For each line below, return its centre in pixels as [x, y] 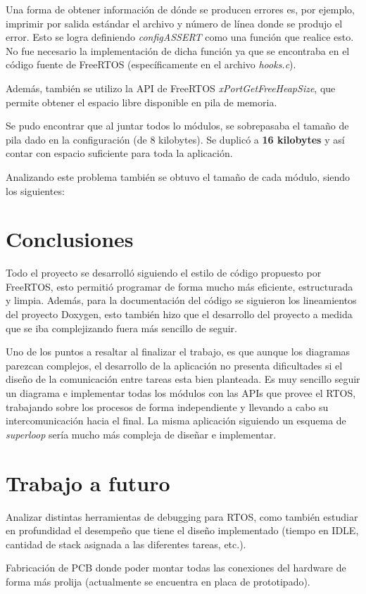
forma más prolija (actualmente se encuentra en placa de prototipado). [158, 581]
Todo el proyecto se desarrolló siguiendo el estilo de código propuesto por [164, 273]
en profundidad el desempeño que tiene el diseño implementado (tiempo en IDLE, [182, 530]
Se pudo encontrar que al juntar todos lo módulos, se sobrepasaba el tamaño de [177, 126]
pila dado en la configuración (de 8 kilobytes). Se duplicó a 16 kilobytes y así [175, 139]
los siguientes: [35, 190]
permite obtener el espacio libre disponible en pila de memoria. [141, 102]
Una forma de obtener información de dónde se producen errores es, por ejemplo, [180, 9]
